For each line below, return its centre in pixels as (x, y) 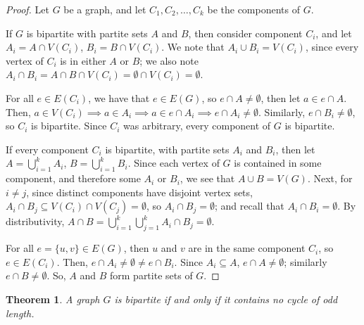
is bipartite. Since (69, 126)
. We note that (193, 47)
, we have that (119, 97)
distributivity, (35, 221)
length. (20, 313)
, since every (332, 47)
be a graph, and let (105, 9)
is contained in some (278, 163)
